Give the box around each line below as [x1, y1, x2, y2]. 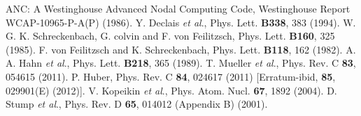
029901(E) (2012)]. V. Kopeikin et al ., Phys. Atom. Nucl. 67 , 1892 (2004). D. [6, 83, 337, 97]
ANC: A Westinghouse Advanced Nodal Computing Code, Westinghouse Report [6, 1, 351, 15]
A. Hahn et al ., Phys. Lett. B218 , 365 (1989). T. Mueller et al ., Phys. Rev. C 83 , [6, 56, 356, 70]
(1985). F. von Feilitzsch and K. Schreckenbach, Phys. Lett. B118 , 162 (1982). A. [6, 42, 356, 56]
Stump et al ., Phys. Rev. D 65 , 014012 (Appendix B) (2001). [6, 97, 268, 111]
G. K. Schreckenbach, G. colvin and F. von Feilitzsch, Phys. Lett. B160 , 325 [6, 28, 335, 43]
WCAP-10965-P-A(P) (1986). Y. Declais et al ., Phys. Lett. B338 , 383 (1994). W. [6, 15, 356, 29]
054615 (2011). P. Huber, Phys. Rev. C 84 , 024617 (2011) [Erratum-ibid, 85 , [6, 69, 336, 83]
